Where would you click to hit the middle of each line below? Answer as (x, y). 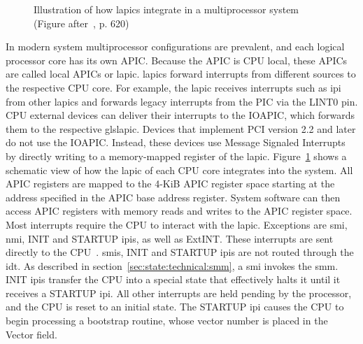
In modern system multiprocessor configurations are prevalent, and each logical (175, 46)
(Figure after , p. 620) (81, 23)
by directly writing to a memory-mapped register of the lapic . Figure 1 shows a (176, 156)
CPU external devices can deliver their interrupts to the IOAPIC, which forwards (180, 115)
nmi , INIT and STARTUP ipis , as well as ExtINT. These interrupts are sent (170, 238)
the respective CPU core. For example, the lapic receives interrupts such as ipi (173, 87)
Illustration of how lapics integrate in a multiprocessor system (166, 9)
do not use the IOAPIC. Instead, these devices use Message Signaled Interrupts (176, 142)
